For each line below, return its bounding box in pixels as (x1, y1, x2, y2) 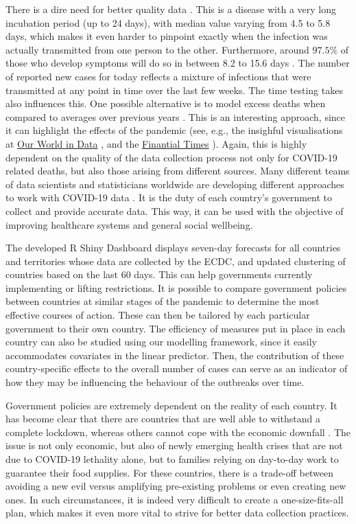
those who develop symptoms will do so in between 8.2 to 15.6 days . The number (5, 56, 350, 70)
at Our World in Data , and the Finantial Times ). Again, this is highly (5, 136, 307, 150)
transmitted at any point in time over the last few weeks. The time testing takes (5, 82, 343, 97)
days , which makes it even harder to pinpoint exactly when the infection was (5, 29, 328, 43)
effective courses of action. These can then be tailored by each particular (5, 308, 310, 322)
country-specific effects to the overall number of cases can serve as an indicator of (5, 361, 348, 376)
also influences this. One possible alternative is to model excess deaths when (5, 96, 326, 111)
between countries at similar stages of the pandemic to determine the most (5, 294, 320, 308)
